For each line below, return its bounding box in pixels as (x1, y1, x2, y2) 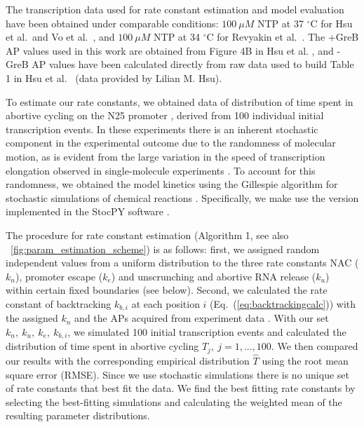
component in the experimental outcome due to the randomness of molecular (6, 135, 336, 150)
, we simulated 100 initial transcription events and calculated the (67, 324, 346, 339)
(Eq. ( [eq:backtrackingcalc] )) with (210, 296, 356, 311)
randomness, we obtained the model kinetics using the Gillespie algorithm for (6, 177, 338, 191)
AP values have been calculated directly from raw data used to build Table (32, 57, 354, 72)
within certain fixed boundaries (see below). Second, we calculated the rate (6, 283, 328, 297)
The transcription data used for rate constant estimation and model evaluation (6, 2, 344, 16)
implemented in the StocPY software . (6, 204, 170, 219)
